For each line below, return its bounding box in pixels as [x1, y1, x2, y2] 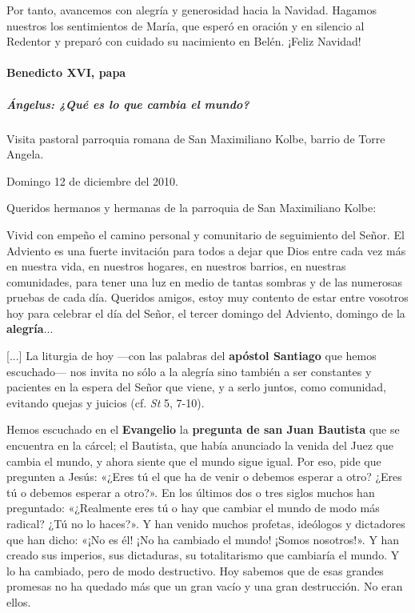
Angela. [6, 146, 44, 162]
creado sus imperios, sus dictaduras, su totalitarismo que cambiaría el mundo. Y [6, 547, 400, 563]
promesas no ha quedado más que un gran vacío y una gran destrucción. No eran [6, 578, 403, 595]
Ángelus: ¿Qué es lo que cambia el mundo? [6, 95, 249, 112]
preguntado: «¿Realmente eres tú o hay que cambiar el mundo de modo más [6, 499, 380, 516]
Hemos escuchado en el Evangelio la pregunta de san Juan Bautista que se [6, 421, 400, 438]
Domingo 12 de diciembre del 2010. [6, 172, 178, 189]
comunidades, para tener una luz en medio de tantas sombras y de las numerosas [6, 273, 402, 290]
